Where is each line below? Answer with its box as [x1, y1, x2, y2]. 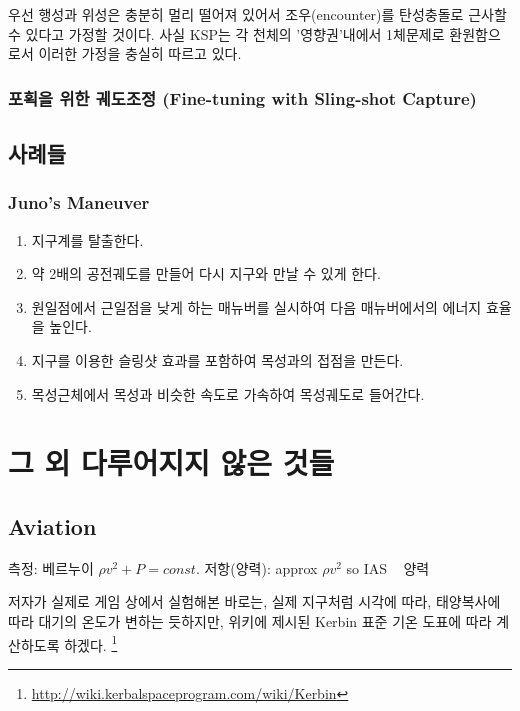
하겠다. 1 [64, 631, 118, 655]
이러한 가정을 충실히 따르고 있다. [38, 43, 242, 64]
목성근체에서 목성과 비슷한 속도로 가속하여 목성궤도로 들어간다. [31, 383, 425, 404]
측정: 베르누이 [8, 557, 94, 578]
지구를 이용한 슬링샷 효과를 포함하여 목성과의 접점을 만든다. [31, 350, 404, 370]
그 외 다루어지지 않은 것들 [8, 442, 335, 483]
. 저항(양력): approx [195, 557, 318, 578]
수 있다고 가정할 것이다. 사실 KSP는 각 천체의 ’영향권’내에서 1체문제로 [8, 23, 445, 44]
